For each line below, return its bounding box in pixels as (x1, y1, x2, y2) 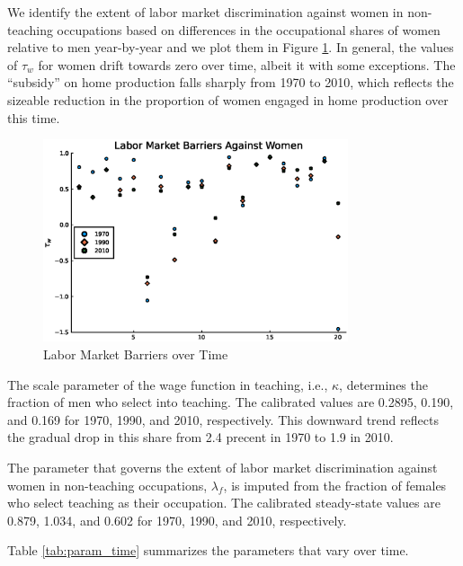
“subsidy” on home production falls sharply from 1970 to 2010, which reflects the (7, 73, 454, 92)
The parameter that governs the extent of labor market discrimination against (7, 457, 438, 476)
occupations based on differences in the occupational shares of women (57, 20, 441, 39)
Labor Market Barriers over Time (43, 344, 228, 363)
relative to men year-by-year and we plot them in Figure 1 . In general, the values (7, 38, 454, 57)
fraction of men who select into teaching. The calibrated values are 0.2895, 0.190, (7, 393, 454, 411)
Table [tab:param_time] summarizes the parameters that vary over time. (7, 541, 409, 560)
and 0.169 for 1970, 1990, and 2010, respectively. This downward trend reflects (7, 410, 439, 429)
